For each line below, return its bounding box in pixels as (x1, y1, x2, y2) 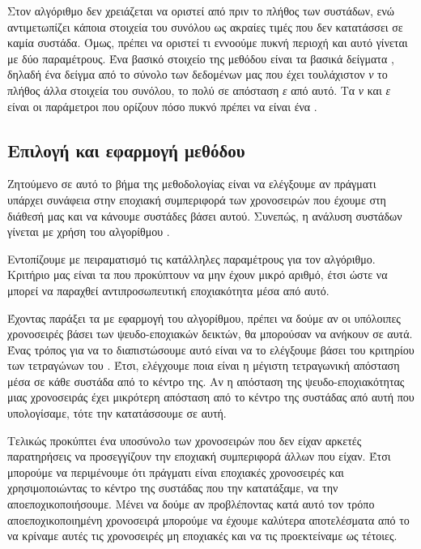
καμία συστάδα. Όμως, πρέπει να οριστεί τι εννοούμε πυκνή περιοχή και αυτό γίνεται (7, 34, 408, 51)
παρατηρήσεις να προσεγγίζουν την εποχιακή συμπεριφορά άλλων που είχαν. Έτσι (7, 448, 391, 465)
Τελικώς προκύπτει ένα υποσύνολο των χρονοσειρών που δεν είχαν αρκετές (7, 431, 362, 448)
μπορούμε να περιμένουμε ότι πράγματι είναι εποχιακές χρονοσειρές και (7, 463, 344, 480)
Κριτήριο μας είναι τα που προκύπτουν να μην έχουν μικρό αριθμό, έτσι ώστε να (7, 266, 388, 283)
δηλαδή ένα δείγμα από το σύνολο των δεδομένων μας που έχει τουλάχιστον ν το (7, 66, 388, 83)
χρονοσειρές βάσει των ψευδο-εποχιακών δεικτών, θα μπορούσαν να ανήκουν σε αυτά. (7, 325, 413, 342)
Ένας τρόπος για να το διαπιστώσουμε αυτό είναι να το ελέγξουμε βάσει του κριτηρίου (7, 341, 415, 358)
